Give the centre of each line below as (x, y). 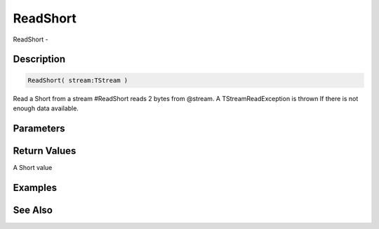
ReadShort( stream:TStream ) (78, 80)
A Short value (33, 167)
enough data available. (46, 108)
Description (39, 59)
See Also (33, 210)
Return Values (45, 151)
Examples (35, 187)
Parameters (39, 128)
